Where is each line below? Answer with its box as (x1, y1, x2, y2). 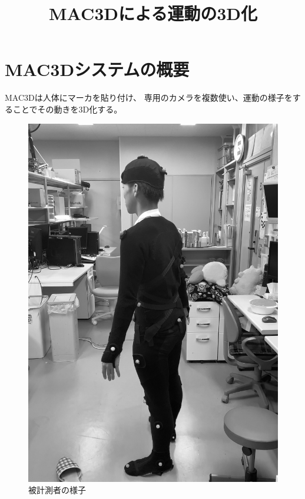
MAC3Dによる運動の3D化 (48, 1, 258, 25)
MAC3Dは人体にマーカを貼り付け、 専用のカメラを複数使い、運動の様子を (5, 91, 293, 104)
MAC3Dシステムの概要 (5, 57, 190, 81)
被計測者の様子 (28, 484, 86, 496)
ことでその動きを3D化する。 (12, 103, 122, 115)
